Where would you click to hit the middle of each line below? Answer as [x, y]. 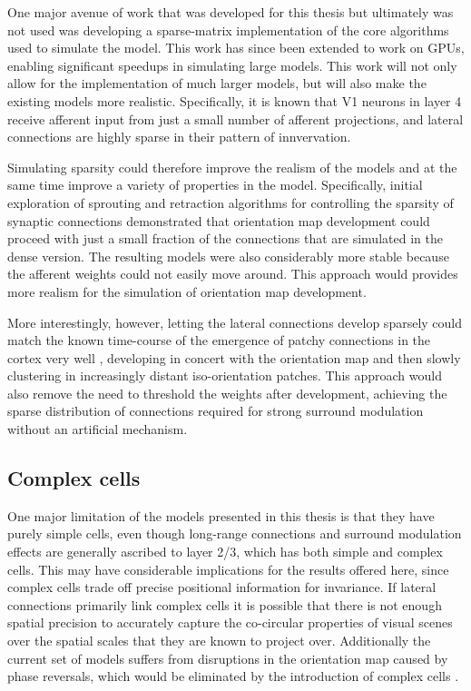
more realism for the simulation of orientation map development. [187, 291]
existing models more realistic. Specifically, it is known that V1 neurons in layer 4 [235, 100]
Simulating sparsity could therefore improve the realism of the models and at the [232, 167]
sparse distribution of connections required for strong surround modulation [216, 411]
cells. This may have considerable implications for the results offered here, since [228, 569]
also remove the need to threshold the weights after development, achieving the [227, 393]
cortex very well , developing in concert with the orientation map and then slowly [234, 357]
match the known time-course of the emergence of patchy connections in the [219, 340]
